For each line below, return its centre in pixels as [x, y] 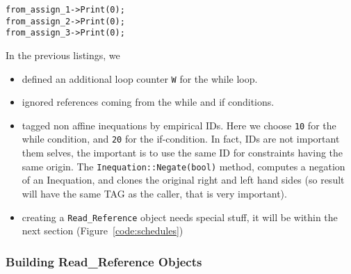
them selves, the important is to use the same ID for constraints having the [182, 153]
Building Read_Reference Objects [104, 261]
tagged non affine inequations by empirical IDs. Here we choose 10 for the [179, 125]
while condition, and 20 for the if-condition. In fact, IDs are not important [181, 139]
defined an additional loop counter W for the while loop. [140, 78]
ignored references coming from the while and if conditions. [148, 102]
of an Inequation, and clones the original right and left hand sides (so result [183, 180]
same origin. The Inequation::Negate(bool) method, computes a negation [183, 166]
